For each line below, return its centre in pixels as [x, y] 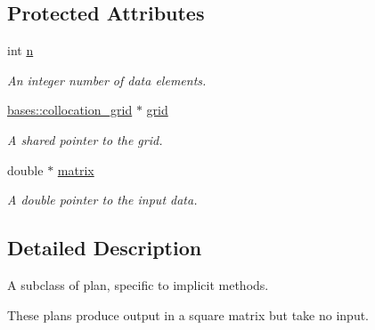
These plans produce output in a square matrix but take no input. [188, 314]
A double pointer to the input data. [102, 200]
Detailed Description [105, 248]
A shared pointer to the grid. [85, 139]
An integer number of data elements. [107, 80]
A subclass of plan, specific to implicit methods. [138, 284]
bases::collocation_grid [70, 110]
